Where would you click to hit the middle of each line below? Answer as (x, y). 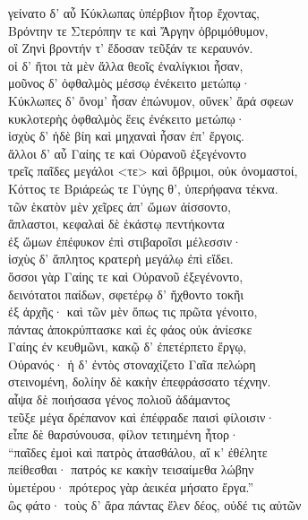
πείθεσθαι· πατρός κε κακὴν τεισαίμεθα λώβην (131, 469)
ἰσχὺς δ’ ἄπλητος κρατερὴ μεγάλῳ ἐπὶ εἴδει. (121, 259)
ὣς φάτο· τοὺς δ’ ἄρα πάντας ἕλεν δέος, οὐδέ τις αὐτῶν (155, 504)
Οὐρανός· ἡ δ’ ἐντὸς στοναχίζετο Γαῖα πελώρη (132, 364)
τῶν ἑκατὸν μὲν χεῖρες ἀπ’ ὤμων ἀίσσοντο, (120, 206)
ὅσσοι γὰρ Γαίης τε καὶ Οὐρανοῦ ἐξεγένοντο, (126, 276)
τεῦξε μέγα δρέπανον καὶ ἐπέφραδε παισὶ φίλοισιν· (142, 416)
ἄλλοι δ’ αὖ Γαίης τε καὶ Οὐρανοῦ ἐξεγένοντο (128, 153)
